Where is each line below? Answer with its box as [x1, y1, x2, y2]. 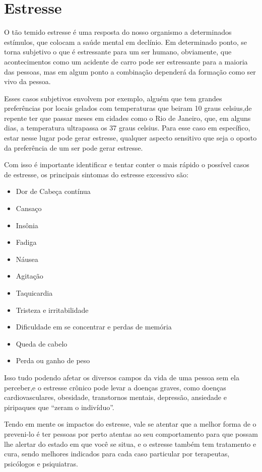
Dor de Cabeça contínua [16, 186, 91, 196]
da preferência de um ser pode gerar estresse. [4, 142, 143, 153]
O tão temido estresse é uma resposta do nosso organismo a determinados [4, 27, 232, 37]
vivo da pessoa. [4, 76, 51, 87]
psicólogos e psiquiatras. [4, 458, 78, 468]
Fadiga [16, 237, 37, 247]
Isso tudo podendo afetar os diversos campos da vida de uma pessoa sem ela [4, 372, 239, 382]
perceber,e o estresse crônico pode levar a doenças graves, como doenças [4, 382, 226, 392]
